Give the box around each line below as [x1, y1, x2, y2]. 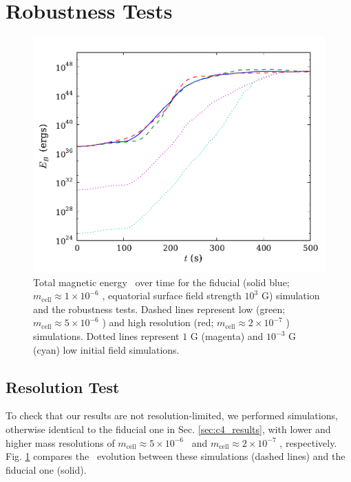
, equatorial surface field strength [102, 288, 242, 303]
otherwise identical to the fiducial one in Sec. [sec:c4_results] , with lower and [6, 422, 331, 436]
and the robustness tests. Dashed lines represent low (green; [33, 301, 286, 316]
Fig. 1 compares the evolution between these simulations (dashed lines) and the [6, 449, 345, 463]
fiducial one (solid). [6, 462, 87, 476]
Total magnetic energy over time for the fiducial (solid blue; [33, 274, 290, 289]
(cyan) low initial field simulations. [33, 342, 180, 357]
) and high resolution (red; [102, 315, 214, 330]
